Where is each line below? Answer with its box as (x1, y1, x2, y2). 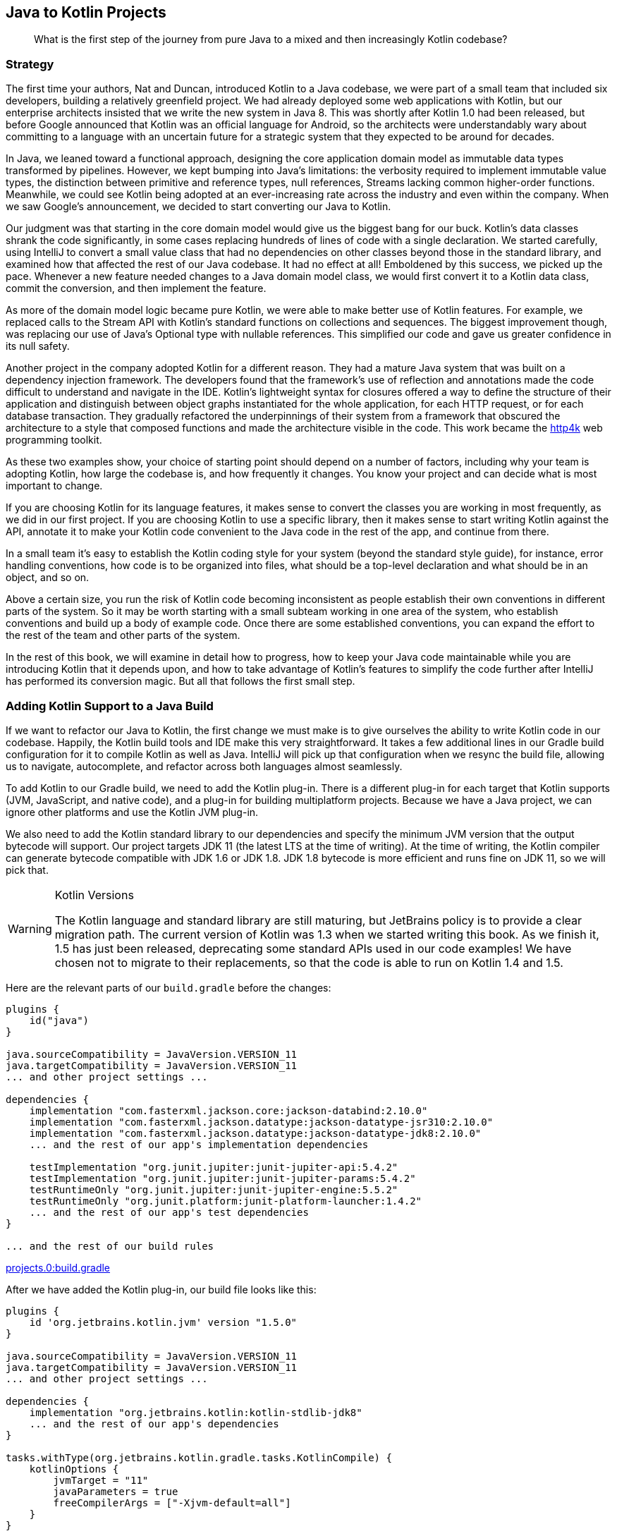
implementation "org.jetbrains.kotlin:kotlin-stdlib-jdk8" (29, 1406, 362, 1418)
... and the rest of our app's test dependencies (29, 1206, 309, 1218)
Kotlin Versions (54, 887, 134, 902)
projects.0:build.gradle (6, 1261, 111, 1274)
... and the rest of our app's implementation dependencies (29, 1138, 369, 1150)
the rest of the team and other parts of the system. (6, 629, 240, 642)
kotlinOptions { (29, 1463, 119, 1475)
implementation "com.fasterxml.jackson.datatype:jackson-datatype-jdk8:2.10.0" (29, 1127, 482, 1139)
